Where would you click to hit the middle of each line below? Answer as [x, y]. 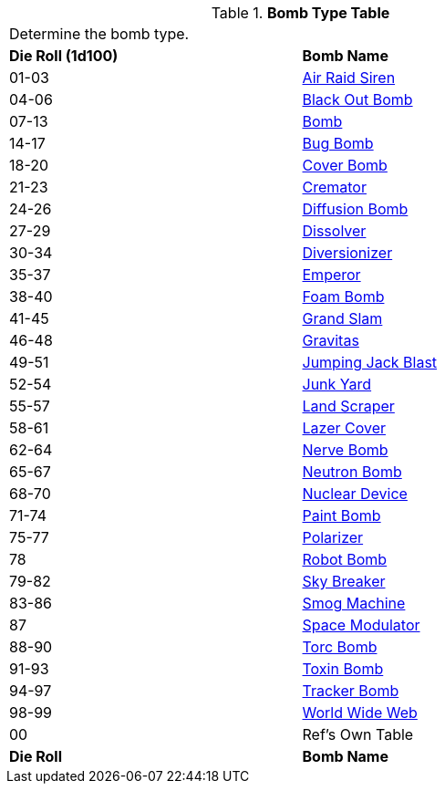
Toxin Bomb [343, 669]
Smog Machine [354, 603]
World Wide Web [360, 713]
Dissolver [334, 231]
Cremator [334, 187]
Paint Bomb [342, 515]
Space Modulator [361, 625]
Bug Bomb [338, 143]
